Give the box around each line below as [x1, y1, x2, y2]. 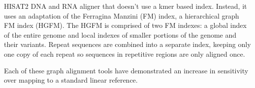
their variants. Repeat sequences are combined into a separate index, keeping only [4, 39, 251, 49]
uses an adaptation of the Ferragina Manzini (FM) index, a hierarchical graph [4, 10, 239, 21]
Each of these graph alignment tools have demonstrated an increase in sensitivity [4, 65, 249, 75]
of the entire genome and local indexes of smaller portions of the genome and [4, 29, 237, 40]
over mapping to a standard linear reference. [4, 75, 138, 85]
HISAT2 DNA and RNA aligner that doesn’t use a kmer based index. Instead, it [4, 1, 247, 11]
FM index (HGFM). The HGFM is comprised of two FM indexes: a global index [4, 20, 247, 30]
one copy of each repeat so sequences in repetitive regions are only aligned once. [4, 48, 245, 59]
